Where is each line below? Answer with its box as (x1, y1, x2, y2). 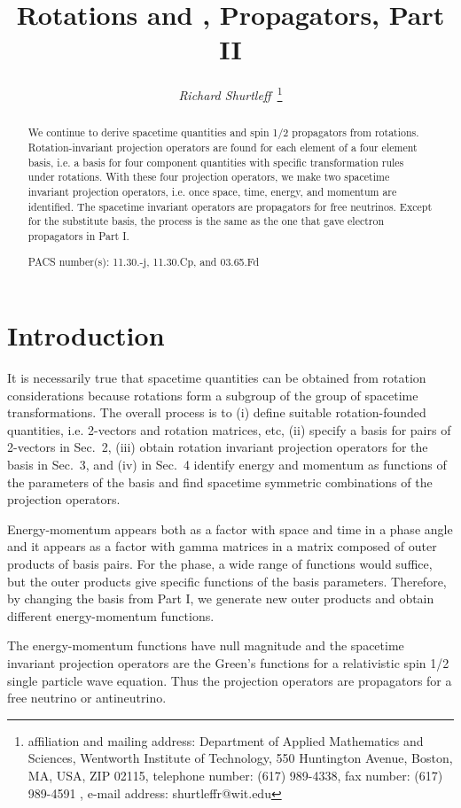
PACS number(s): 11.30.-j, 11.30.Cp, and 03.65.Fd (27, 253, 260, 268)
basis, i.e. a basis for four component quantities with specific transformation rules (27, 154, 404, 169)
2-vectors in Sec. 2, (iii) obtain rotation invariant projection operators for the (7, 438, 428, 456)
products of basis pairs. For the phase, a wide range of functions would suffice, (7, 555, 433, 573)
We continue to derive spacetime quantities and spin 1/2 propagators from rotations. (27, 125, 419, 140)
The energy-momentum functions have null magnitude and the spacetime (7, 636, 404, 655)
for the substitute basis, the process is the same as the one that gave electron (27, 214, 385, 229)
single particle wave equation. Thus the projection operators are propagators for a (7, 671, 452, 689)
